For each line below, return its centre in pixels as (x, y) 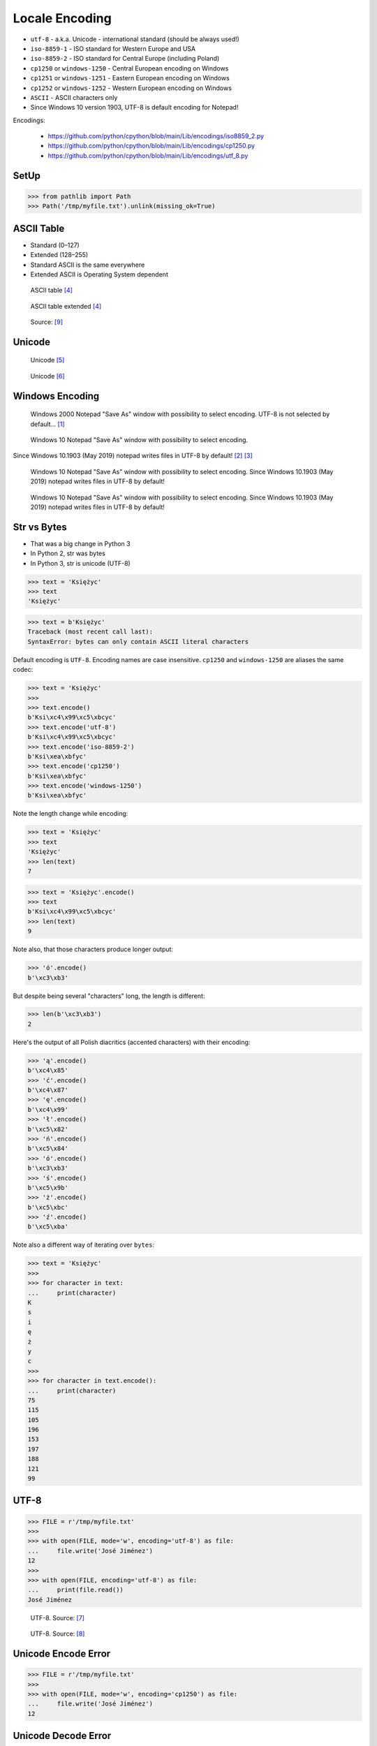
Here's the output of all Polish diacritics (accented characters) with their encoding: (132, 1042)
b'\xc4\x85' (48, 1071)
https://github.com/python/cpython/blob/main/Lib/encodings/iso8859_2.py (156, 136)
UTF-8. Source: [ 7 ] (58, 1617)
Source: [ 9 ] (46, 322)
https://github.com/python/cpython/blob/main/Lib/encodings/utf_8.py (148, 155)
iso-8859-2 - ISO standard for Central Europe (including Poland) (125, 59)
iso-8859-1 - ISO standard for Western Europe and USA (113, 48)
